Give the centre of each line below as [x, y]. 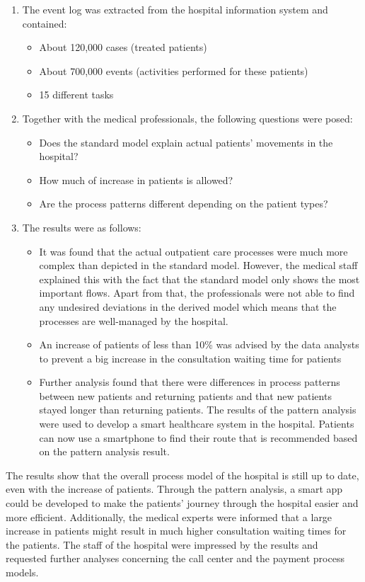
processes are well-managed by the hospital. [134, 320]
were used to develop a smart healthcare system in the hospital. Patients [197, 424]
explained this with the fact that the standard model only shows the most [199, 279]
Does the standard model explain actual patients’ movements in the [186, 142]
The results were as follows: [82, 227]
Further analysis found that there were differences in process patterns [190, 382]
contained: [45, 23]
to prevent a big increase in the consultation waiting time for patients [190, 358]
